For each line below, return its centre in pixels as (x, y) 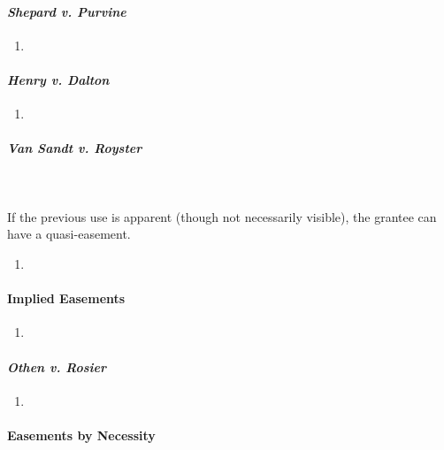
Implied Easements (66, 298)
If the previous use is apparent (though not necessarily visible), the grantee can (222, 216)
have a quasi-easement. (69, 234)
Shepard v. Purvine (67, 11)
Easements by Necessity (81, 435)
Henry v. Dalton (58, 79)
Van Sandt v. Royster (75, 148)
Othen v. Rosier (57, 366)
